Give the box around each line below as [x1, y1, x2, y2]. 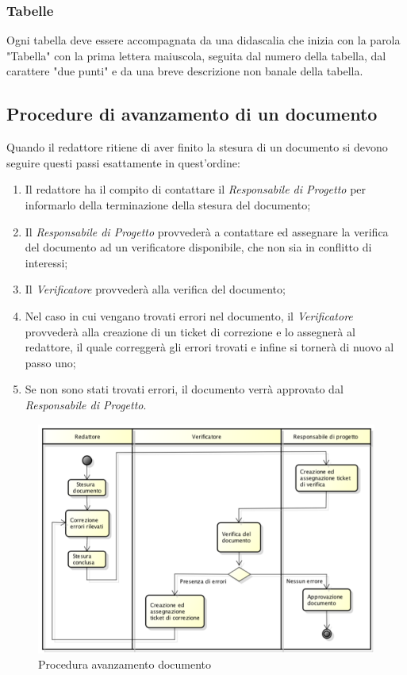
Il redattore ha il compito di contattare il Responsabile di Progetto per [25, 181, 367, 198]
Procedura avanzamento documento [38, 656, 212, 673]
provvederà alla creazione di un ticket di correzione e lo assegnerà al [25, 323, 355, 339]
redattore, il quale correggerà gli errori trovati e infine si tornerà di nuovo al [25, 339, 394, 355]
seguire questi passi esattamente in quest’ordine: [6, 154, 240, 171]
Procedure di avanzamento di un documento [6, 102, 378, 126]
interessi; [25, 254, 68, 270]
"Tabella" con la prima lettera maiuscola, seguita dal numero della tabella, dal [6, 47, 386, 63]
